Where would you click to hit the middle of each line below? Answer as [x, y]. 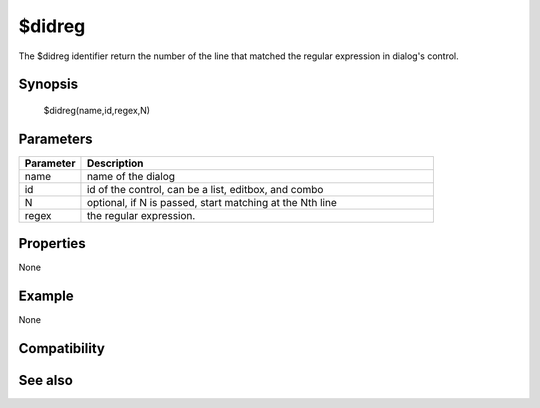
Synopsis [48, 84]
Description [115, 163]
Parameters [55, 138]
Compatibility [61, 348]
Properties [52, 243]
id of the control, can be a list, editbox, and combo [205, 189]
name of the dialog [130, 176]
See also [46, 380]
